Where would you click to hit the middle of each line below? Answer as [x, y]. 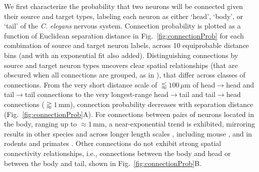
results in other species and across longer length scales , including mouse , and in [128, 133]
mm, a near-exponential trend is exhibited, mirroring [174, 124]
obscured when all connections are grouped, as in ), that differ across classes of [125, 75]
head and [240, 84]
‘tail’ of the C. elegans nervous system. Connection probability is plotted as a [122, 26]
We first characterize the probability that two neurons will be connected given [123, 6]
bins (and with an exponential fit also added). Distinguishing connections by [121, 55]
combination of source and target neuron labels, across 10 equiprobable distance [126, 45]
